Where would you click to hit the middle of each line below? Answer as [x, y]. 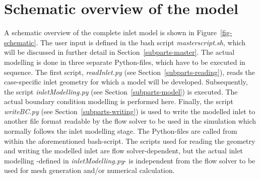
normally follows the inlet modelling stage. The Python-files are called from [121, 131]
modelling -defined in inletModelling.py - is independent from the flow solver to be [130, 160]
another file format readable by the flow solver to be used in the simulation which [130, 121]
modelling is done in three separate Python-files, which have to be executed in [125, 62]
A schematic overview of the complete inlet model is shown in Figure [111, 32]
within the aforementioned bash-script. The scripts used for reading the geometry [130, 141]
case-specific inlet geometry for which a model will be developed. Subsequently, [126, 82]
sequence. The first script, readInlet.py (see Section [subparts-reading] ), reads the [130, 72]
